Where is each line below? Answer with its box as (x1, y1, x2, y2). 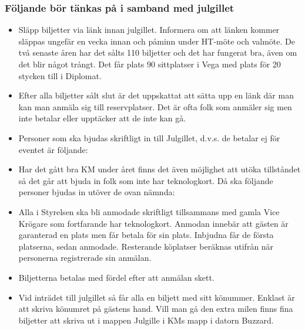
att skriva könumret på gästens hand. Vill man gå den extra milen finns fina (18, 302, 293, 315)
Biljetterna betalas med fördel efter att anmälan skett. (18, 271, 214, 283)
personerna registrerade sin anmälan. (18, 251, 152, 264)
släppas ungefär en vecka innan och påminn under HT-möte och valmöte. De (18, 35, 295, 47)
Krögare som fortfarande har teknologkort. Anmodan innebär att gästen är (18, 217, 289, 229)
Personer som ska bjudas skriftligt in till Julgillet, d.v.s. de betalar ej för (18, 131, 280, 144)
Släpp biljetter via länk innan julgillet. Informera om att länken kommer (18, 23, 280, 36)
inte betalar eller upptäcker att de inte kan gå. (18, 112, 186, 124)
